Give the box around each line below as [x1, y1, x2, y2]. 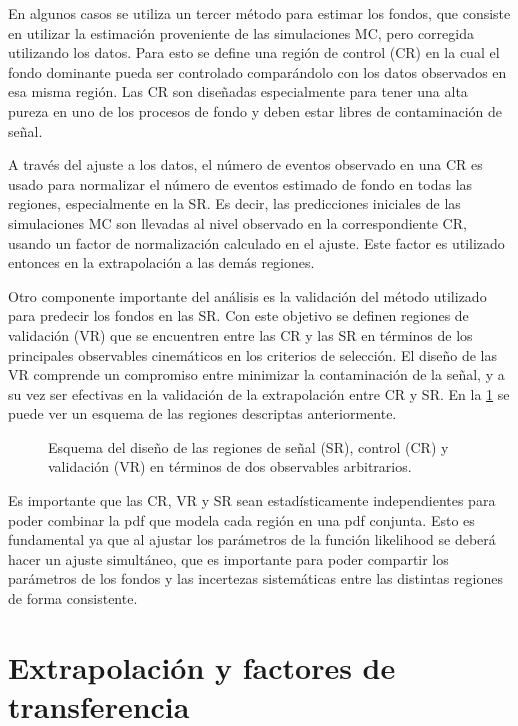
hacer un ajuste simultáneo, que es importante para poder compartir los [8, 548, 449, 569]
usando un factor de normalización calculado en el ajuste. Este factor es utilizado [8, 232, 505, 253]
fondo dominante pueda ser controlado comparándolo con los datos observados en [8, 61, 507, 82]
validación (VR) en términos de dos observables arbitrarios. [48, 456, 412, 477]
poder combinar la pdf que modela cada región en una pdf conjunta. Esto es [8, 509, 475, 530]
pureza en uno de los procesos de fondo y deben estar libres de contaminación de [8, 100, 503, 121]
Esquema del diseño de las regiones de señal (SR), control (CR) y [48, 436, 449, 457]
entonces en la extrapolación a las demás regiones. [8, 252, 315, 273]
